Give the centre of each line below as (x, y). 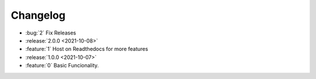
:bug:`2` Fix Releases (51, 33)
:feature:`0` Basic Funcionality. (62, 66)
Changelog (38, 15)
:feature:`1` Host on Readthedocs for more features (87, 49)
